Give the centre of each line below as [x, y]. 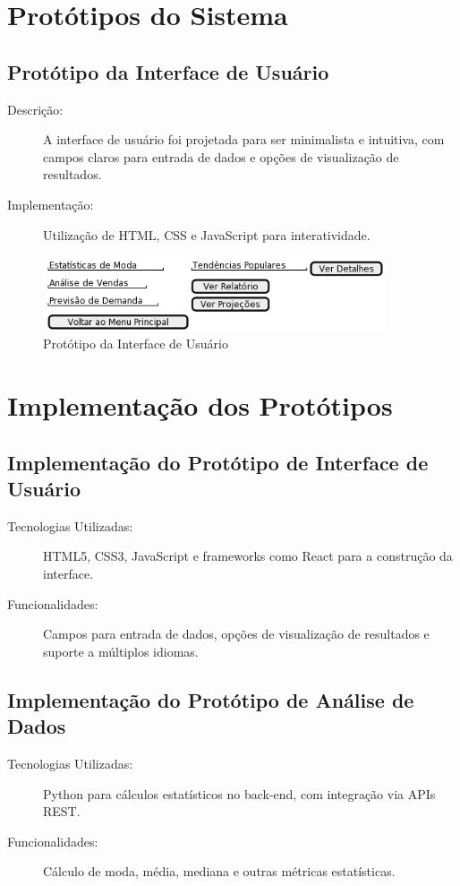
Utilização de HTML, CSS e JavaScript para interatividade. [207, 234]
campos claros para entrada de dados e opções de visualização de [221, 156]
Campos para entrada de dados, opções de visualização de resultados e [236, 634]
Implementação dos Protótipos [200, 405]
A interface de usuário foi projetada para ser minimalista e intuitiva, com [244, 139]
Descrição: [35, 109]
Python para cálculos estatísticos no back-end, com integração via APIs [239, 793]
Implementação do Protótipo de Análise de [211, 699]
